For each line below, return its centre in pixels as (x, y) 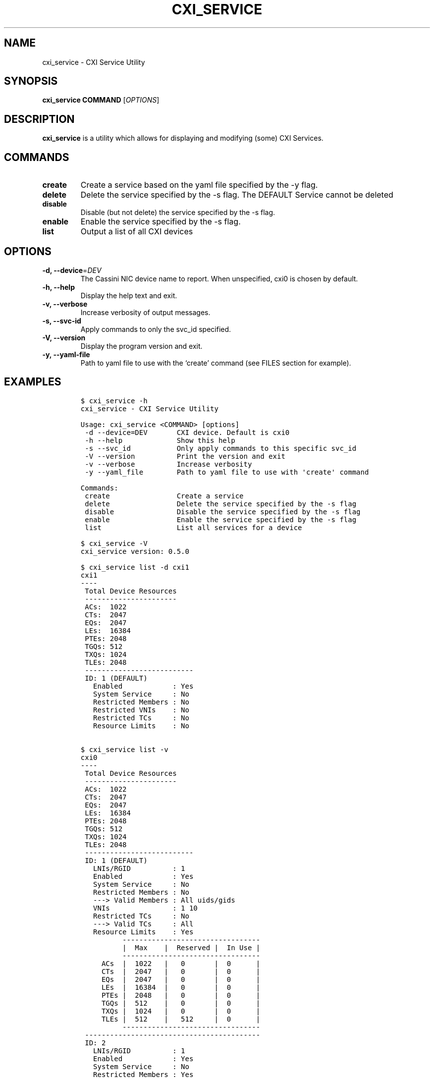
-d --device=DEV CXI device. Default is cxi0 (187, 432)
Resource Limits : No (141, 726)
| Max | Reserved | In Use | (191, 947)
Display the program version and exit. (141, 346)
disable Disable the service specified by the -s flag (223, 512)
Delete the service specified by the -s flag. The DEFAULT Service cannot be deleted (237, 195)
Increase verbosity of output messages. (145, 312)
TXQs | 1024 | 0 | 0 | (181, 1011)
